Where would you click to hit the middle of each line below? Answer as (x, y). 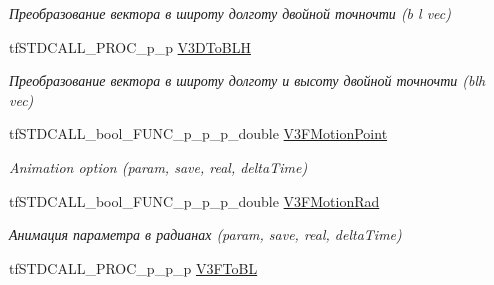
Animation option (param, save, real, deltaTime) (158, 166)
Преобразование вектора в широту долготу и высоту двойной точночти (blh (247, 80)
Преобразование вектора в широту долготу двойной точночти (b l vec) (230, 13)
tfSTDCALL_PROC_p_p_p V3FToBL (133, 267)
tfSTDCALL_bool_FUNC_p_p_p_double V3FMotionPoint (198, 133)
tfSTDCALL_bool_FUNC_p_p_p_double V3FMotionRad (194, 200)
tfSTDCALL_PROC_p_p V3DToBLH (130, 46)
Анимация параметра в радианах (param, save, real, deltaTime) (205, 234)
